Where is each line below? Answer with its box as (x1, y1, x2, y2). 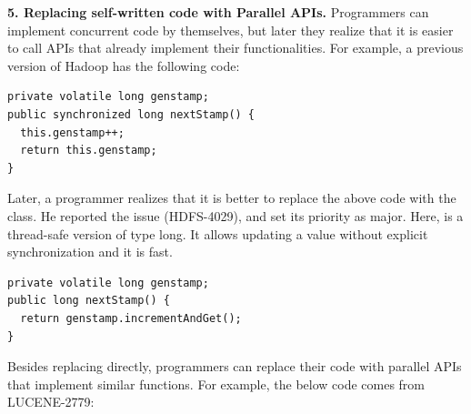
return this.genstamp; (20, 144, 157, 157)
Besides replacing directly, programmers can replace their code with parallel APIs (7, 357, 462, 376)
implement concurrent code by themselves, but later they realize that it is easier (7, 20, 454, 39)
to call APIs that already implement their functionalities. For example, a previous (7, 38, 464, 57)
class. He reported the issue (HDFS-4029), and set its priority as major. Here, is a (7, 206, 464, 225)
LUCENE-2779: (7, 392, 95, 411)
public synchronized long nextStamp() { (7, 107, 256, 121)
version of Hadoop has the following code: (7, 56, 240, 75)
